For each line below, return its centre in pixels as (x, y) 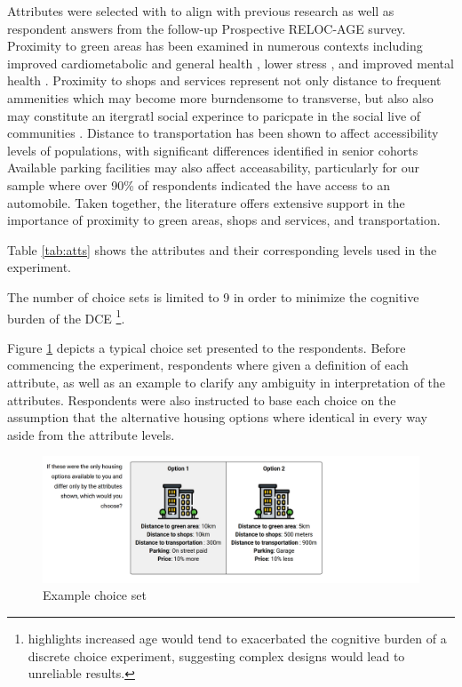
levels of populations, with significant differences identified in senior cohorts (213, 150)
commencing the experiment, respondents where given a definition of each (208, 365)
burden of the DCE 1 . (66, 316)
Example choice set (95, 595)
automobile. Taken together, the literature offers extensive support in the (206, 202)
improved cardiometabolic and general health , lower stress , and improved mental (231, 63)
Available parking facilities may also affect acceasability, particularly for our (214, 168)
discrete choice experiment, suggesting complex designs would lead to (216, 655)
